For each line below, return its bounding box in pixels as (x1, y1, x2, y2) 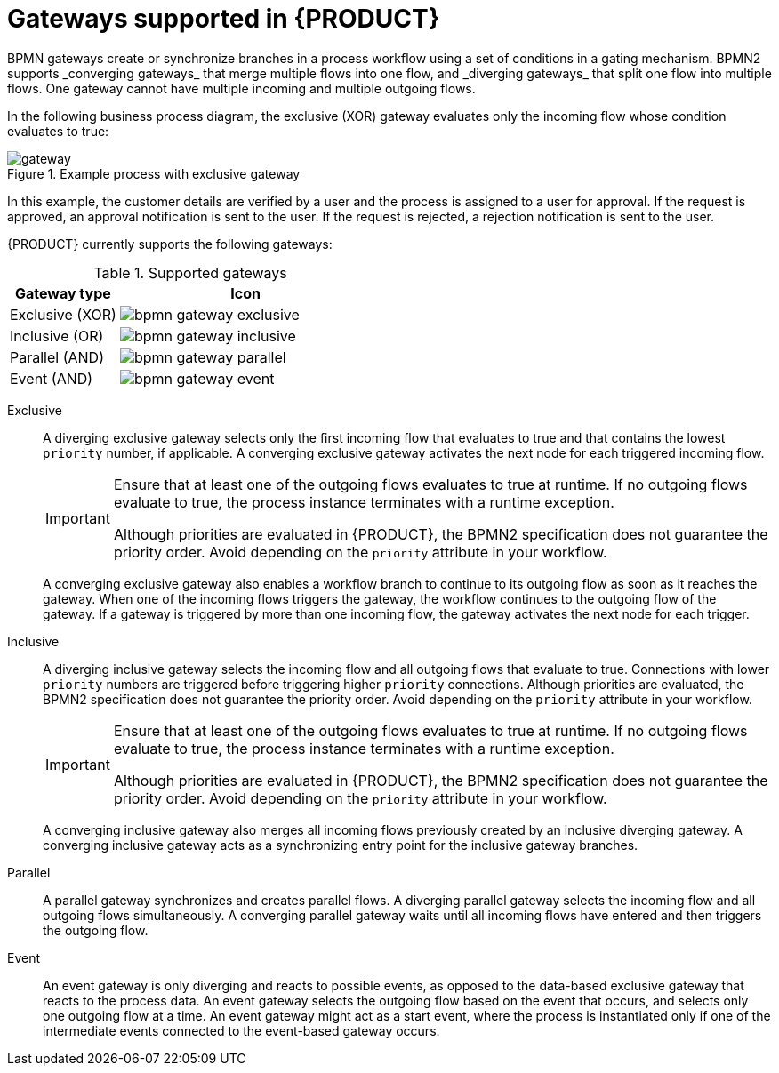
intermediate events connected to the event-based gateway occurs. (43, 1022, 440, 1038)
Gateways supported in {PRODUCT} (7, 4, 440, 34)
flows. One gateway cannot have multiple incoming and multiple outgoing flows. (7, 80, 476, 96)
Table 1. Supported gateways (93, 263, 287, 282)
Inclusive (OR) (10, 326, 104, 345)
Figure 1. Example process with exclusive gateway (7, 165, 301, 181)
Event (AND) (10, 369, 93, 388)
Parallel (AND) (10, 348, 104, 366)
